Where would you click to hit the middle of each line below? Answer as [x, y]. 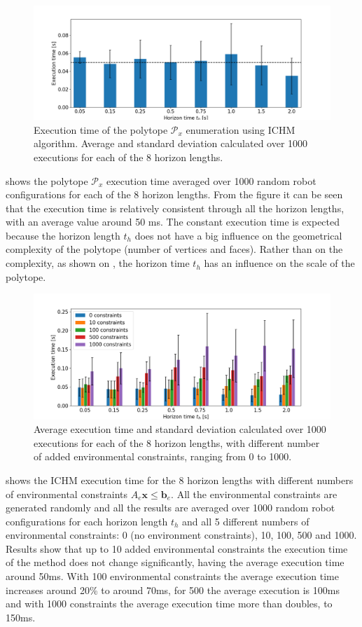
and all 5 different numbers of [246, 521]
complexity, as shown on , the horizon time [98, 263]
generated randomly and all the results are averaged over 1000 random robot [170, 508]
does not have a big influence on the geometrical [238, 235]
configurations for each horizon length [87, 521]
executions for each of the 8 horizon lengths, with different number [177, 442]
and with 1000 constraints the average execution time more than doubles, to [169, 604]
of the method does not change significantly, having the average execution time [175, 562]
